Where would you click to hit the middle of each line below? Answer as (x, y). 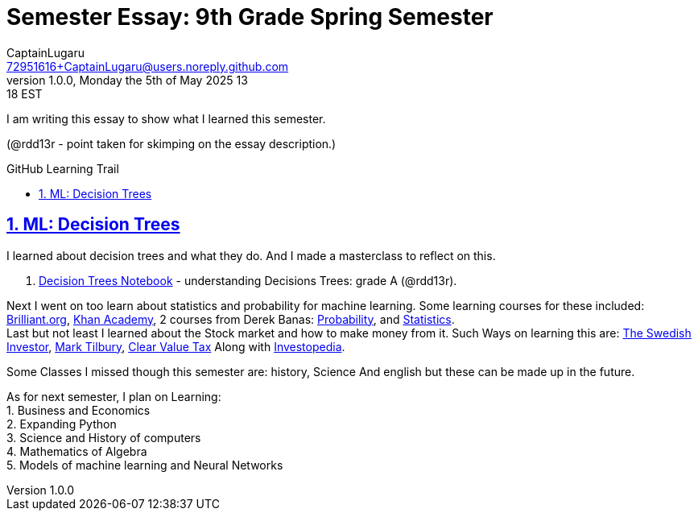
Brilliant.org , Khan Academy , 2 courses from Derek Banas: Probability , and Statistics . (231, 319)
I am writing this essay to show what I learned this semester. (166, 118)
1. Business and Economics (78, 410)
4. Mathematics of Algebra (77, 451)
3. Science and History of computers (104, 437)
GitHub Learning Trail (63, 168)
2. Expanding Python (62, 424)
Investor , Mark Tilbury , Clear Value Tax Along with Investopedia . (176, 346)
